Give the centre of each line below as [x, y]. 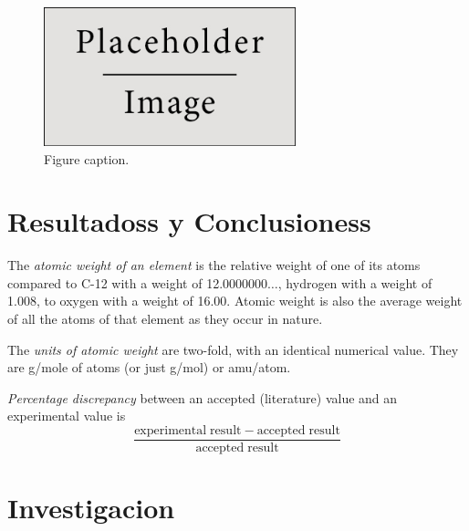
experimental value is [67, 416]
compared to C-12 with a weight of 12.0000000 [138, 282]
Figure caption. [87, 158]
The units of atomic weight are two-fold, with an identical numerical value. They [233, 349]
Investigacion [91, 508]
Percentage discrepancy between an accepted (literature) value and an [203, 397]
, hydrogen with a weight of [355, 282]
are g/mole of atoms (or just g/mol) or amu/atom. [149, 367]
